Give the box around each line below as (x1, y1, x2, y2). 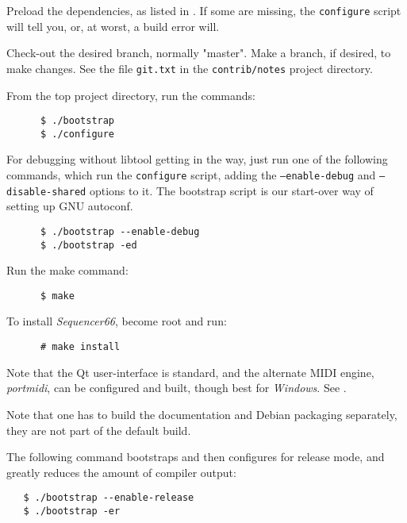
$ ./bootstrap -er (23, 505, 121, 517)
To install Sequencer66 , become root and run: (6, 313, 227, 329)
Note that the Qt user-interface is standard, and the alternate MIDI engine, (6, 363, 374, 380)
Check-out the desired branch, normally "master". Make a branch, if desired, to (6, 44, 391, 61)
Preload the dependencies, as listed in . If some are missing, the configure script (6, 2, 401, 18)
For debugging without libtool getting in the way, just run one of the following (6, 151, 388, 167)
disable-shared (6, 186, 86, 198)
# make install (40, 341, 121, 353)
